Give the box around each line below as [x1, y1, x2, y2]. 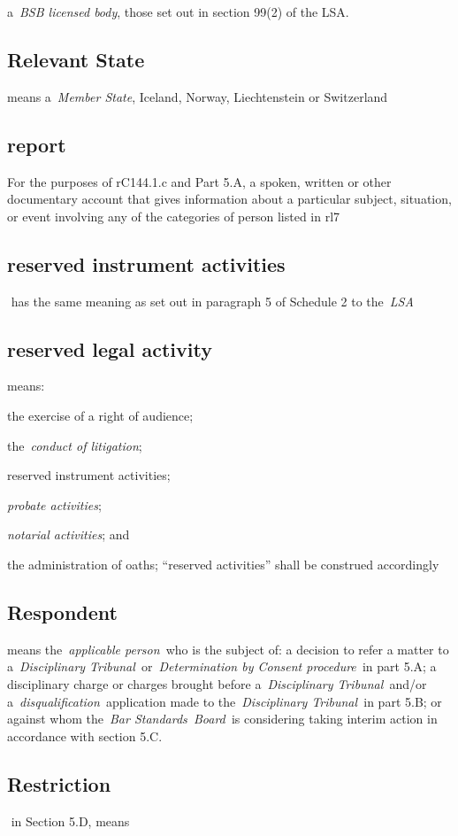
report [7, 130, 66, 158]
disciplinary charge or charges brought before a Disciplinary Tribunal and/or [7, 674, 427, 693]
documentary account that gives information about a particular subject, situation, [7, 190, 452, 208]
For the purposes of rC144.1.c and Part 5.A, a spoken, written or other [7, 172, 392, 190]
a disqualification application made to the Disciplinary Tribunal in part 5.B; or [7, 692, 442, 710]
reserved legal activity [7, 335, 212, 362]
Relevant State [7, 45, 145, 73]
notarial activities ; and [7, 525, 130, 544]
